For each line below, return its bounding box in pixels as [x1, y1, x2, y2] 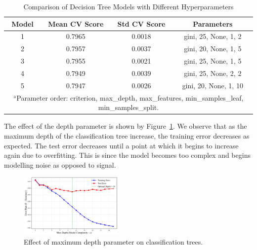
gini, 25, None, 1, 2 [184, 31, 242, 41]
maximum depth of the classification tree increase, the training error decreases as [4, 130, 250, 141]
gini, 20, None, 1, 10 [182, 80, 243, 90]
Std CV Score [117, 18, 166, 29]
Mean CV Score [48, 18, 104, 29]
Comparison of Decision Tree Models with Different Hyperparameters [23, 1, 234, 11]
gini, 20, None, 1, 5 [184, 43, 242, 54]
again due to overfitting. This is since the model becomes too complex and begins [4, 150, 251, 160]
